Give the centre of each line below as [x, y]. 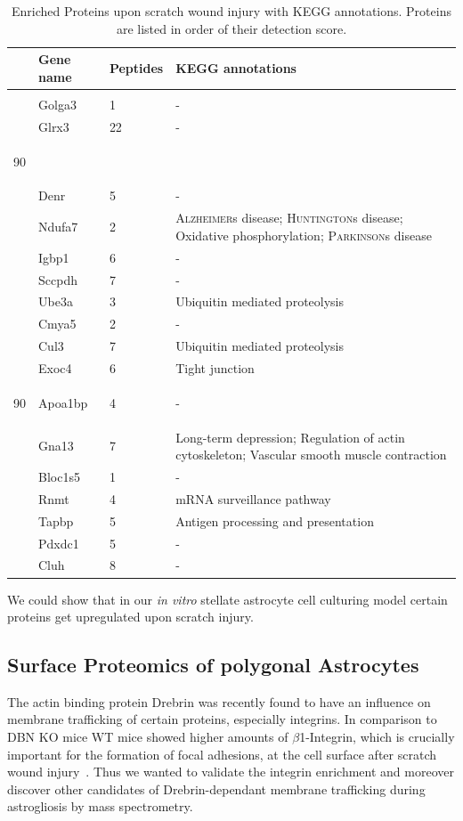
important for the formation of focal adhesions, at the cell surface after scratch [222, 754]
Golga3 [57, 104]
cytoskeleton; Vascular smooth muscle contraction [311, 455]
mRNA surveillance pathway [253, 498]
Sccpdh [58, 279]
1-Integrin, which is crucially [377, 737]
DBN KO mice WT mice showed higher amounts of [148, 737]
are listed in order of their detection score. [231, 28]
